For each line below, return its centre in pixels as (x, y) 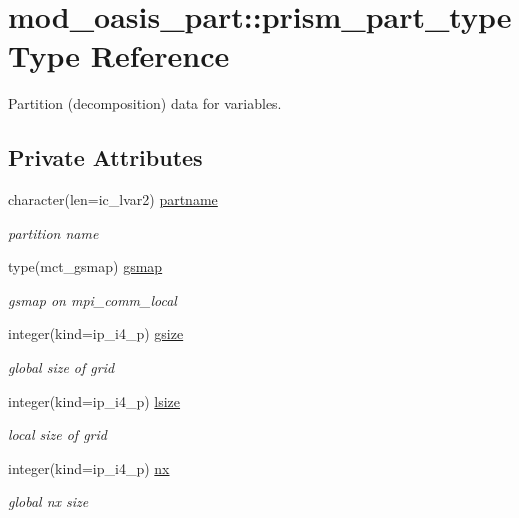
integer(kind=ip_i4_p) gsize (96, 333)
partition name (53, 232)
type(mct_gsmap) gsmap (85, 266)
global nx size (48, 501)
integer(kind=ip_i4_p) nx (89, 467)
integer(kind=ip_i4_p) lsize (94, 400)
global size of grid (61, 367)
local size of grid (57, 434)
